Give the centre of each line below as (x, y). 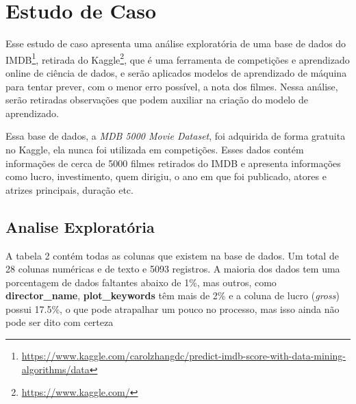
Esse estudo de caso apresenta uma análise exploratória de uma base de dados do (176, 43)
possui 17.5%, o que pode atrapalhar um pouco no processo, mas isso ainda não (173, 308)
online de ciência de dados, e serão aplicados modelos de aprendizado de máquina (176, 72)
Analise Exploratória (80, 226)
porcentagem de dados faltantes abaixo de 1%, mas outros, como (141, 282)
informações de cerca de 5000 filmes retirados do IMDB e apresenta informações (173, 163)
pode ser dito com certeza (60, 322)
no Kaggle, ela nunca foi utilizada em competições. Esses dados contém (155, 149)
